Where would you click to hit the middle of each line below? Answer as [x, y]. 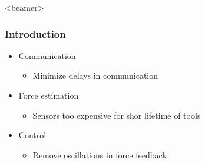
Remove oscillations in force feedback [100, 154]
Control [32, 135]
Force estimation [49, 95]
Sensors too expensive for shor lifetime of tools [117, 115]
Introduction [35, 33]
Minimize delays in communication [95, 75]
